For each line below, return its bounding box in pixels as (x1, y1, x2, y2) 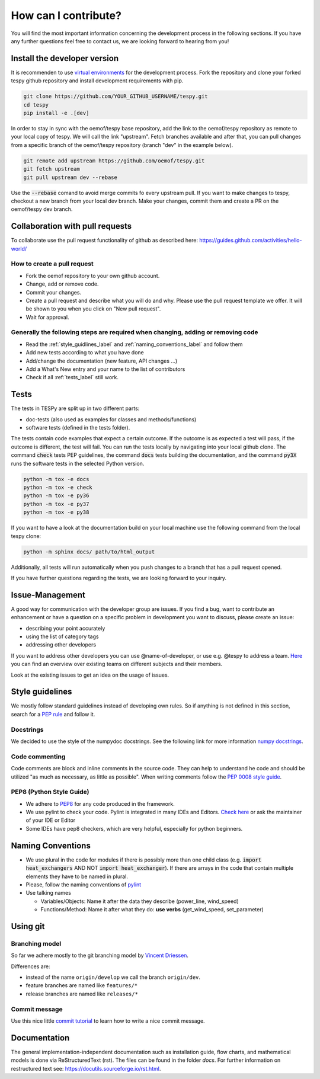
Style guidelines (11, 687, 72, 697)
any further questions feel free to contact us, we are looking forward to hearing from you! (11, 37, 229, 44)
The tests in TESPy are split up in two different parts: (11, 405, 140, 412)
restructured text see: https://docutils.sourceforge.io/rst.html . (11, 1065, 161, 1072)
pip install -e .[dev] (23, 110, 89, 116)
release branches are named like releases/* (25, 990, 139, 997)
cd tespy (23, 101, 49, 108)
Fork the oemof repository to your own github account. (25, 272, 160, 279)
